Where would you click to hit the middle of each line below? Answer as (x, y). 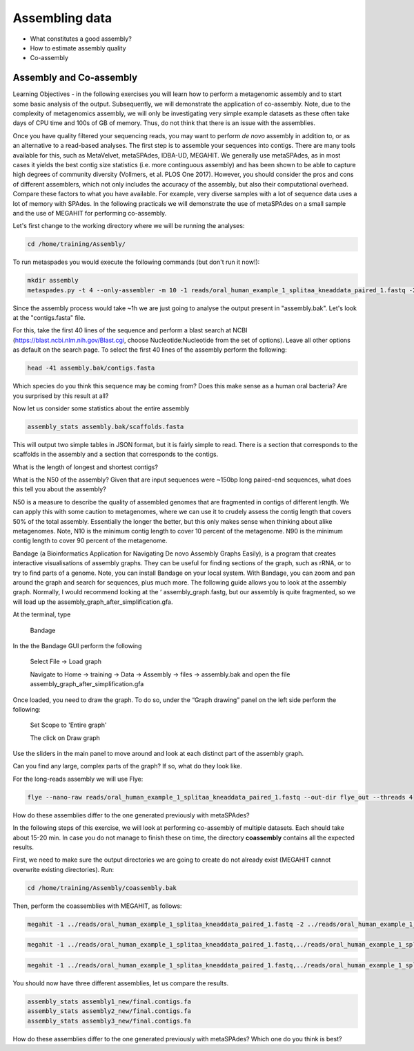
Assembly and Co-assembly (75, 78)
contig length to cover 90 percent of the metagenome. (90, 541)
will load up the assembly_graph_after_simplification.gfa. (93, 602)
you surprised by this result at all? (61, 396)
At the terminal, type (42, 614)
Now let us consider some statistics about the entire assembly (101, 408)
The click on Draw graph (65, 738)
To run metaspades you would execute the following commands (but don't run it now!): (136, 262)
